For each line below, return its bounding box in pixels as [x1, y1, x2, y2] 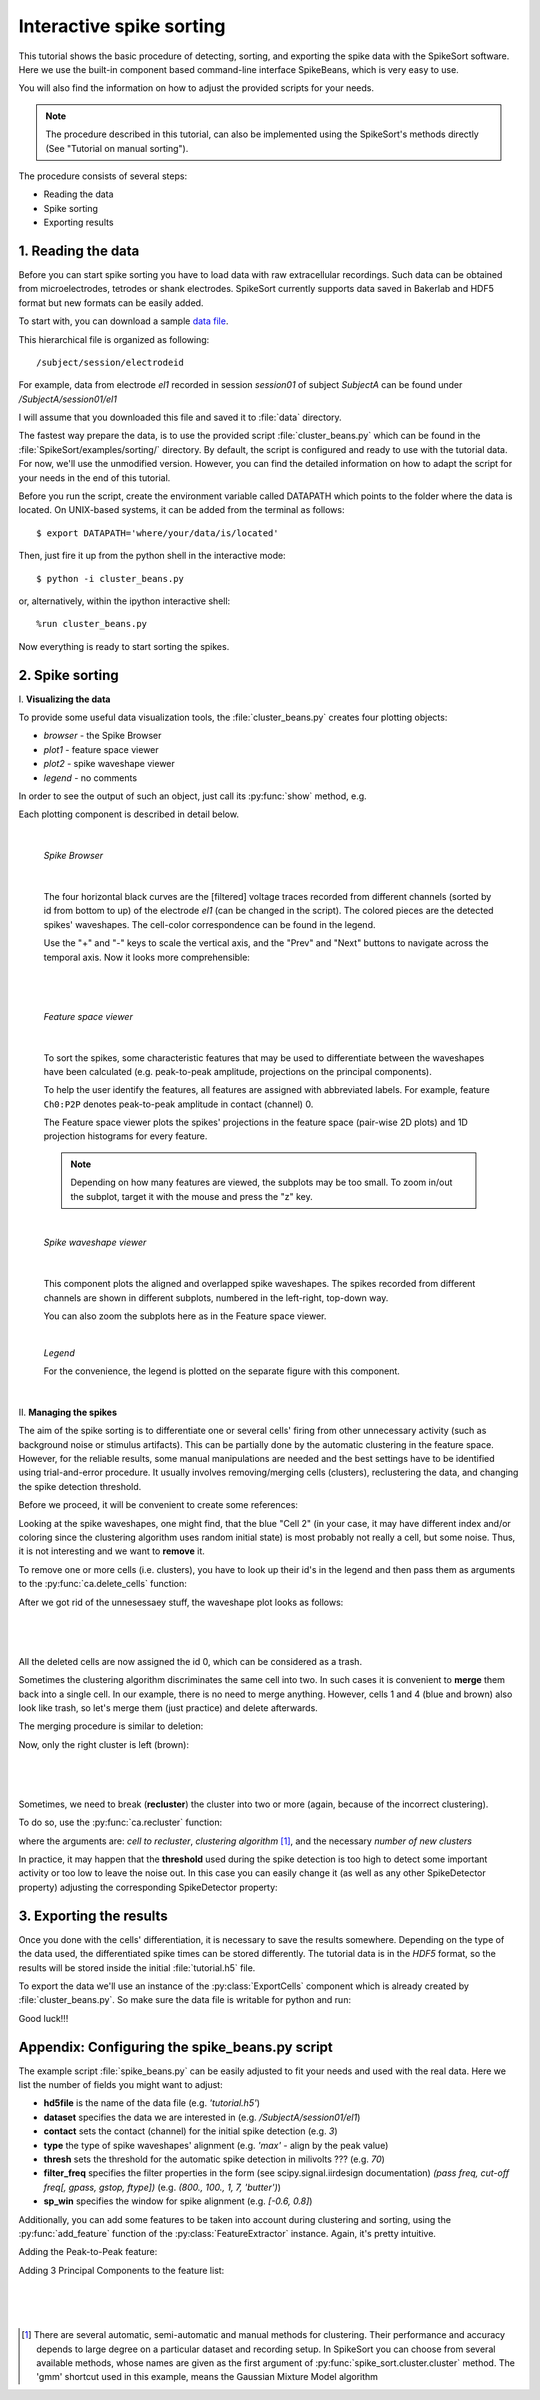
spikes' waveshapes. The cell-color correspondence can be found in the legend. [43, 918, 376, 930]
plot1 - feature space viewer [43, 743, 159, 755]
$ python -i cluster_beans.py [36, 573, 185, 584]
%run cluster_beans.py [36, 618, 148, 630]
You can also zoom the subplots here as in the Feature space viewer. [43, 1310, 327, 1322]
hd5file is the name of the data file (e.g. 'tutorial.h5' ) [43, 2097, 260, 2109]
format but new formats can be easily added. [18, 296, 204, 309]
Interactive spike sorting [18, 15, 226, 37]
